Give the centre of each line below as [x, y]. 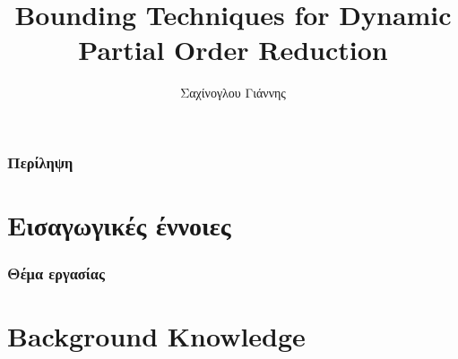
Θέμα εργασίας [56, 274]
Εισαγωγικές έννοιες [119, 225]
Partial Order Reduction [233, 50]
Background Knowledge [156, 336]
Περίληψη [40, 162]
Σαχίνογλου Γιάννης [233, 93]
